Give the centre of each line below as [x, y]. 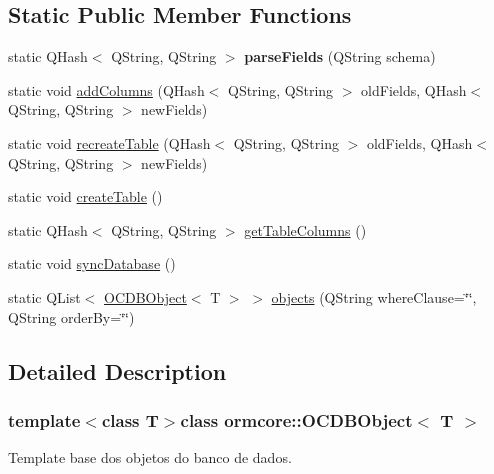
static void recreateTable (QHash [109, 142]
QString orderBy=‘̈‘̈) [71, 316]
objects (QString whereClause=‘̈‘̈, [374, 296]
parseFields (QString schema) [340, 56]
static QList [44, 296]
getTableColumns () [305, 229]
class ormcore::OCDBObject [296, 419]
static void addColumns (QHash [106, 89]
